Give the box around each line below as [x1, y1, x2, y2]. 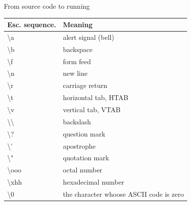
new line [63, 68, 87, 78]
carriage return [63, 80, 107, 90]
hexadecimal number [63, 177, 124, 187]
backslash [63, 116, 91, 126]
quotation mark [63, 153, 109, 163]
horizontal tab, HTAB [63, 92, 128, 102]
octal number [63, 165, 103, 175]
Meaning [63, 19, 93, 30]
